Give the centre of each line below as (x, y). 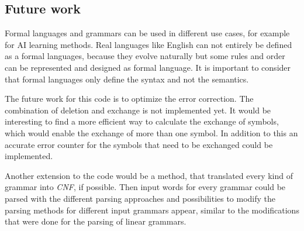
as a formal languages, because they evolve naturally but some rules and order (145, 56)
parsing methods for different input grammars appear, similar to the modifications (152, 210)
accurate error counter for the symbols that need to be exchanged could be (139, 144)
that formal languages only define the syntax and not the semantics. (127, 79)
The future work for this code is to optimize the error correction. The (129, 99)
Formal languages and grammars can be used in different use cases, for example (147, 33)
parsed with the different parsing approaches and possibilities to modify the (140, 198)
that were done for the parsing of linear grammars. (96, 221)
